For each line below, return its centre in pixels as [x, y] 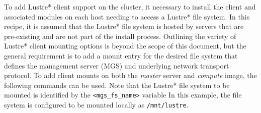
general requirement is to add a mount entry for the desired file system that [121, 55]
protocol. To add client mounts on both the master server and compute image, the [130, 75]
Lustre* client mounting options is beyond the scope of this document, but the [125, 46]
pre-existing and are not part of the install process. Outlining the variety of [120, 36]
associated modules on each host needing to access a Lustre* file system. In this [127, 16]
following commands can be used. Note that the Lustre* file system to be [117, 85]
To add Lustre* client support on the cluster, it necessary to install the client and [130, 6]
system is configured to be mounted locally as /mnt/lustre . [96, 104]
